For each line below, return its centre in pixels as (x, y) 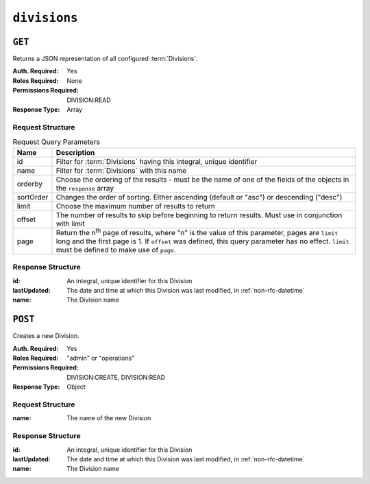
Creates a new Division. (46, 336)
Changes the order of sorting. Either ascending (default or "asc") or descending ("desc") (199, 197)
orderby (29, 184)
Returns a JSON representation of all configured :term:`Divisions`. (105, 59)
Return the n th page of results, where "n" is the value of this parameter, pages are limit (197, 232)
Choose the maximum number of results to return (136, 206)
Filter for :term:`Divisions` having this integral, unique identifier (157, 161)
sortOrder (33, 197)
